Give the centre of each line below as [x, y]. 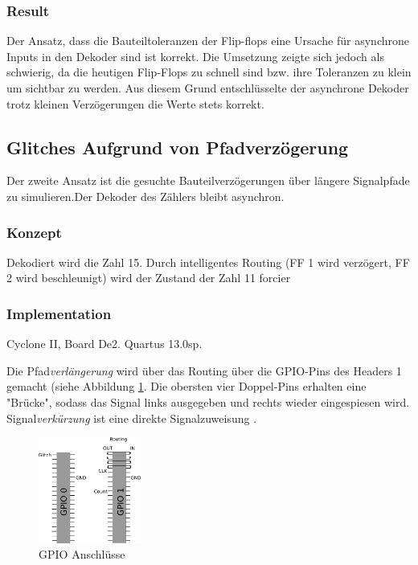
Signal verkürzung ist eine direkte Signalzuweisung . [132, 418]
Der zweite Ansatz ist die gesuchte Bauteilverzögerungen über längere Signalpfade [208, 180]
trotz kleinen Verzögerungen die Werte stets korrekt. [135, 103]
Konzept [34, 232]
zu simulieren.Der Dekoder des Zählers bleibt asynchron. [145, 196]
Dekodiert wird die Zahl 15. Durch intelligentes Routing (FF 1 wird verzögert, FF [208, 262]
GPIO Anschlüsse [82, 554]
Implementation [59, 313]
